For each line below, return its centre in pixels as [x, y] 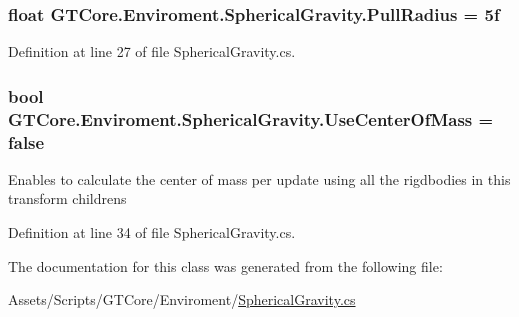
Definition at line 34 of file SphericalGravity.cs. [152, 232]
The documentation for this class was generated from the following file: [225, 265]
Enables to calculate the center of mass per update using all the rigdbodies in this [259, 178]
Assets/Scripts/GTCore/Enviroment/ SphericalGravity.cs [182, 299]
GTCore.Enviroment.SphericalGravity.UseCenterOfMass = [251, 118]
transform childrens [67, 198]
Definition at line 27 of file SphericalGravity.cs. [152, 51]
